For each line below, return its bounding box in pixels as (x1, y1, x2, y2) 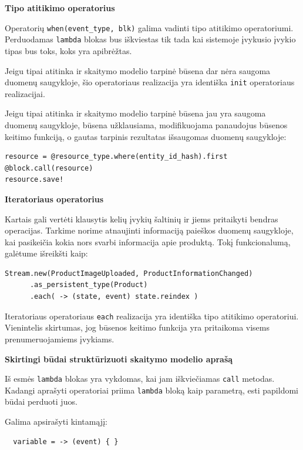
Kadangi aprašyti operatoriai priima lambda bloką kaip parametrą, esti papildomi (5, 384, 298, 396)
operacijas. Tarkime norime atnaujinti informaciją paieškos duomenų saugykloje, (5, 224, 294, 236)
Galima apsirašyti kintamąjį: (5, 415, 107, 427)
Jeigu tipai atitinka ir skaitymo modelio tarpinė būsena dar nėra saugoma (5, 64, 271, 76)
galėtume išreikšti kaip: (5, 247, 88, 259)
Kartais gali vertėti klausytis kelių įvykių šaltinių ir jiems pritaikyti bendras (5, 212, 278, 225)
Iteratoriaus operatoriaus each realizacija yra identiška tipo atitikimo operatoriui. (5, 309, 299, 322)
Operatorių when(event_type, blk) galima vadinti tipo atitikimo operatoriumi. (5, 21, 294, 34)
